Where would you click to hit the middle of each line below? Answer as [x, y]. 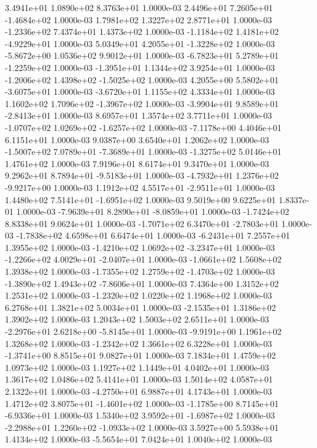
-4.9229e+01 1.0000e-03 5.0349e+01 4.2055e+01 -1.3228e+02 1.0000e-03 [140, 43]
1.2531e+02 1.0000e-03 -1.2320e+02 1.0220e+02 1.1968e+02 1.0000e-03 [139, 295]
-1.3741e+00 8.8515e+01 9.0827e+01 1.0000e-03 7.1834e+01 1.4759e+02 [140, 355]
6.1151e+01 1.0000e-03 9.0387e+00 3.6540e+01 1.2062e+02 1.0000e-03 [137, 139]
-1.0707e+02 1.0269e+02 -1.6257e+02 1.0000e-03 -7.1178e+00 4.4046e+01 [143, 127]
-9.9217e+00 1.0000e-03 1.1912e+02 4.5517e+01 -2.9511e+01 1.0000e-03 [140, 187]
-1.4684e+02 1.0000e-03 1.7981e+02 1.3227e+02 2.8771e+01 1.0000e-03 [139, 19]
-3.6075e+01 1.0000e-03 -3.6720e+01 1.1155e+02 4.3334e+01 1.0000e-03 [140, 91]
